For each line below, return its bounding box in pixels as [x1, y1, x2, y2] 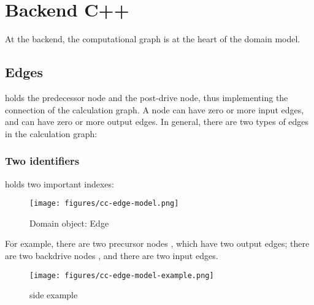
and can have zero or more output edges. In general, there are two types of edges [5, 115, 309, 128]
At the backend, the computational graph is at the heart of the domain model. [5, 32, 301, 45]
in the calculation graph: [5, 127, 98, 140]
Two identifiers [5, 153, 80, 168]
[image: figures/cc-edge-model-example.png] [29, 271, 214, 280]
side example [29, 288, 78, 301]
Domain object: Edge [29, 216, 109, 229]
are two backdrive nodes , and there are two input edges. [5, 249, 218, 262]
